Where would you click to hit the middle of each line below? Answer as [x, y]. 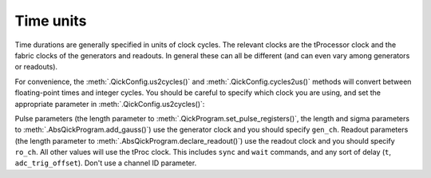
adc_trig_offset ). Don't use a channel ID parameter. [106, 163]
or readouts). [36, 67]
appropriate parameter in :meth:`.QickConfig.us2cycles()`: [110, 104]
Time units [51, 21]
